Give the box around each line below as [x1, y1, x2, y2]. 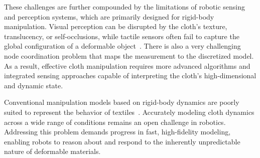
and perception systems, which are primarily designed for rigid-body [4, 11, 214, 22]
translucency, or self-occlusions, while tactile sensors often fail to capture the [4, 31, 239, 41]
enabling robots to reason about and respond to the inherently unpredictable [4, 136, 240, 146]
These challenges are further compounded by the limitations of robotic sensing [4, 2, 245, 12]
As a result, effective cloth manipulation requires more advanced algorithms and [4, 60, 250, 71]
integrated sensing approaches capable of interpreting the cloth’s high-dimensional [4, 70, 256, 81]
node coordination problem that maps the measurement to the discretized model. [4, 50, 254, 61]
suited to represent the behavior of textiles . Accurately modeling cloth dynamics [4, 106, 254, 117]
